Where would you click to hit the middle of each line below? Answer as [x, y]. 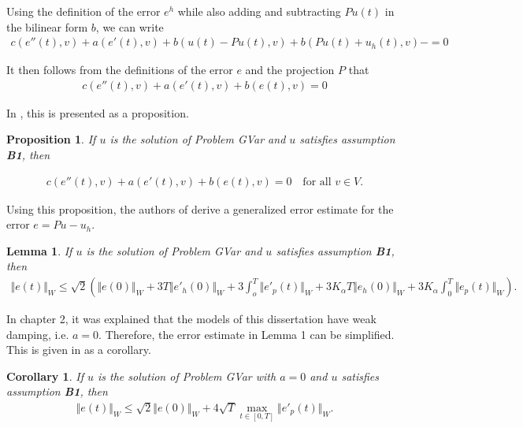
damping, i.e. [38, 334]
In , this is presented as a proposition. [98, 112]
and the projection [290, 70]
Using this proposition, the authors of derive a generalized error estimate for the [200, 208]
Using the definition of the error [83, 11]
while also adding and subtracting [259, 11]
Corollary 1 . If [45, 376]
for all [317, 182]
